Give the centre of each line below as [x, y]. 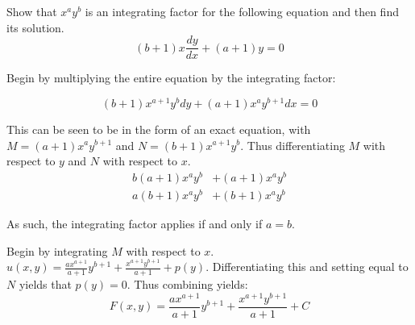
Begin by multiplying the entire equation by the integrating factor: [171, 78]
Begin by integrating [57, 250]
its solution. [35, 27]
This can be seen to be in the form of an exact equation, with [159, 129]
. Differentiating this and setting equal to [307, 267]
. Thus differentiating [293, 145]
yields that [45, 283]
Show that [32, 11]
